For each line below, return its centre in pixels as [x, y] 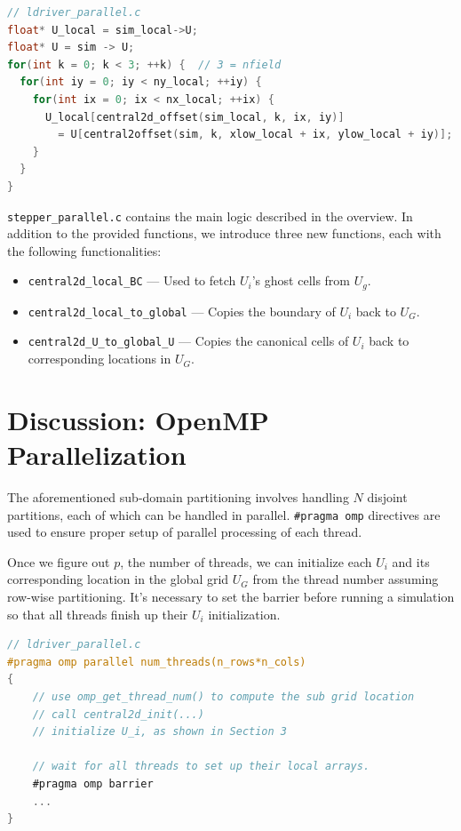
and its [411, 561]
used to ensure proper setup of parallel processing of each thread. [185, 532]
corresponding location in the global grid [118, 579]
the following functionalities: [84, 250]
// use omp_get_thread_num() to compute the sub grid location [223, 697]
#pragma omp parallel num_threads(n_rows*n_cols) [157, 662]
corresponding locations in [99, 359]
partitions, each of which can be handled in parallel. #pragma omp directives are [224, 514]
